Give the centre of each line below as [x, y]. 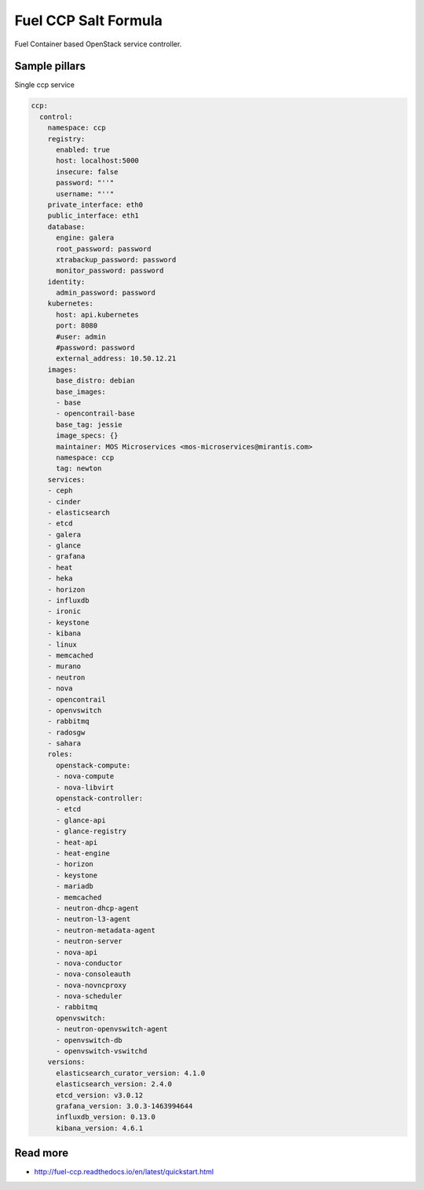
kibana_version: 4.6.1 [100, 1128]
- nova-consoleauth [93, 974]
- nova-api [77, 952]
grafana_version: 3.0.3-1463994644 [124, 1106]
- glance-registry [91, 831]
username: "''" [85, 194]
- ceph [60, 491]
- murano [64, 666]
